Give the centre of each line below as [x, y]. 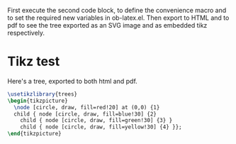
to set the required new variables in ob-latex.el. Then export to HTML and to [118, 18]
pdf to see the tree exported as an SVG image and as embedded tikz [107, 25]
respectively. [26, 33]
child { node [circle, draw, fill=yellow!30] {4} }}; [101, 127]
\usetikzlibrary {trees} [43, 94]
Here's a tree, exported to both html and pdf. [73, 81]
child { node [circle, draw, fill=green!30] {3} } [96, 121]
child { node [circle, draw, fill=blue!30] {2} [85, 114]
